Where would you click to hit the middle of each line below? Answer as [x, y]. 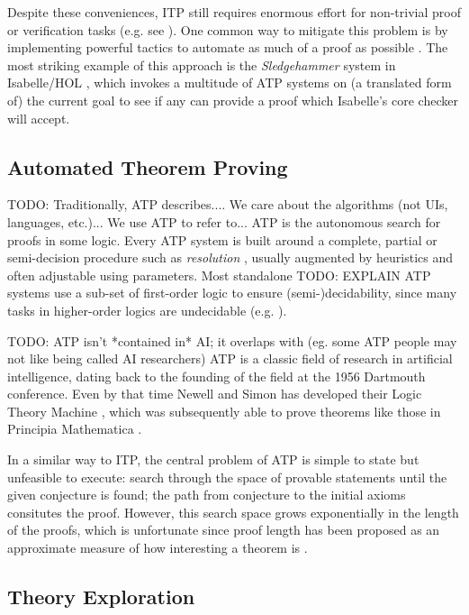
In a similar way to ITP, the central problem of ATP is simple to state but [213, 459]
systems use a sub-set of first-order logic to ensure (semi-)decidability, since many [232, 293]
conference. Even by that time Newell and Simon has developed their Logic [215, 394]
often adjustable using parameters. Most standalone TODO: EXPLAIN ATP [219, 275]
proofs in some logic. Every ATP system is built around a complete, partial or [222, 239]
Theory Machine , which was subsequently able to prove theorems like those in [224, 411]
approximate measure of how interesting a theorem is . [158, 548]
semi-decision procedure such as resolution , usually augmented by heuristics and [230, 257]
